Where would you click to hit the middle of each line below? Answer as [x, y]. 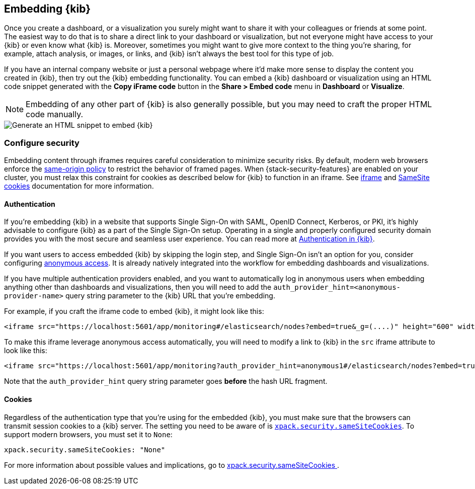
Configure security [42, 143]
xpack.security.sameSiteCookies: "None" [85, 450]
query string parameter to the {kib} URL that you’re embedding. [170, 296]
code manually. [55, 114]
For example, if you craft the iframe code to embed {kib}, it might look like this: [134, 311]
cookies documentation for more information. [79, 186]
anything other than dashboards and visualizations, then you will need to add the [138, 287]
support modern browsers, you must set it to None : [88, 434]
